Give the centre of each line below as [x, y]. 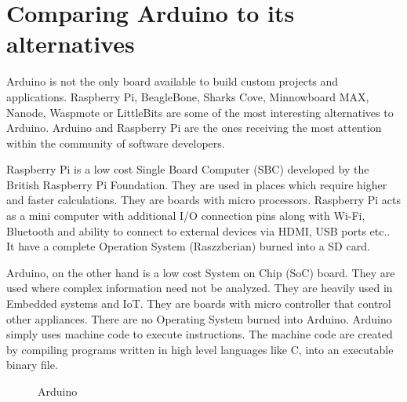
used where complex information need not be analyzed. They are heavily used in [200, 288]
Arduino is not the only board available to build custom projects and [173, 81]
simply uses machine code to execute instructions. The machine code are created [200, 334]
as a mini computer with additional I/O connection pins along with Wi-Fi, [186, 216]
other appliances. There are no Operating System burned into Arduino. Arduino [199, 318]
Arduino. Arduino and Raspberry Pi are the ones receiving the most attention [194, 128]
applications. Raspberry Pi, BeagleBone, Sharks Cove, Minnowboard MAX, [188, 96]
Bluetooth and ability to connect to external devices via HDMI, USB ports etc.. [198, 230]
